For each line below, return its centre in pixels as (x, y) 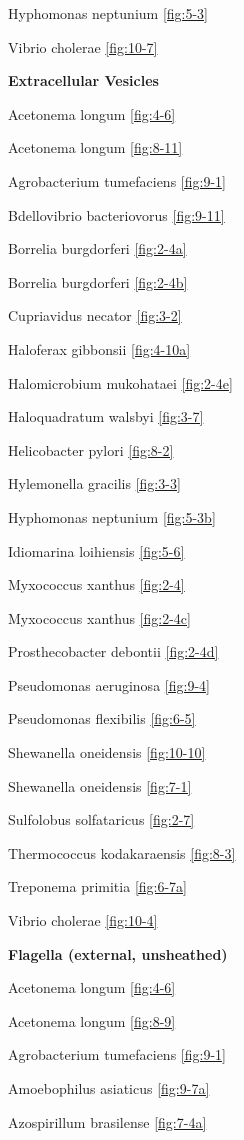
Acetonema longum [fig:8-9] (92, 1020)
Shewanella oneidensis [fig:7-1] (100, 785)
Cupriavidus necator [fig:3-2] (95, 315)
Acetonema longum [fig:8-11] (95, 147)
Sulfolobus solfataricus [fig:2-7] (101, 819)
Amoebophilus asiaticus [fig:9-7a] (109, 1088)
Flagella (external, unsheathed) (118, 953)
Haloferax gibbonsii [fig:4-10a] (99, 348)
